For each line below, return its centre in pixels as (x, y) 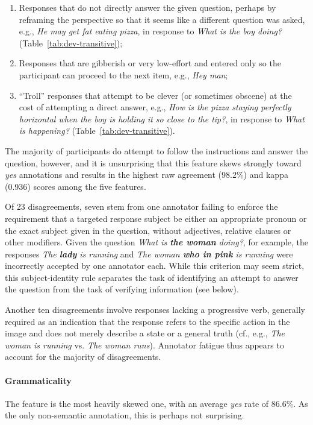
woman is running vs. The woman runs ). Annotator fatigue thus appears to (144, 345)
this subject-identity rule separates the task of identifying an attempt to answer (152, 277)
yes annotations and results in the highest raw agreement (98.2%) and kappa (147, 175)
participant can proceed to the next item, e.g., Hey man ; (123, 74)
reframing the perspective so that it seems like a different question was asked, (162, 19)
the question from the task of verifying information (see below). (122, 289)
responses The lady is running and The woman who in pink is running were (149, 253)
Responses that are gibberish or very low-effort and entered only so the (150, 63)
